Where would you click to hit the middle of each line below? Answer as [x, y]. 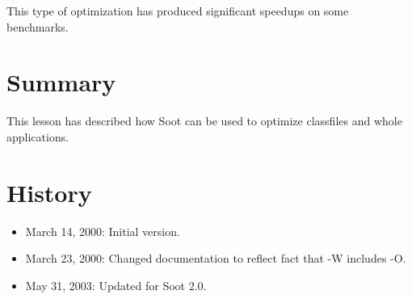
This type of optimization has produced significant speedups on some [178, 11]
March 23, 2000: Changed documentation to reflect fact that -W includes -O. [216, 258]
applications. [38, 136]
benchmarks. [38, 26]
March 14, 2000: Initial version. [103, 231]
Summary [61, 82]
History [49, 192]
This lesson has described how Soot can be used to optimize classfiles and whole [204, 121]
